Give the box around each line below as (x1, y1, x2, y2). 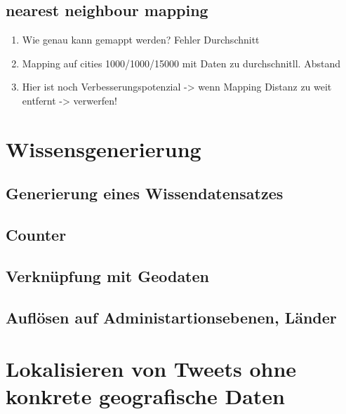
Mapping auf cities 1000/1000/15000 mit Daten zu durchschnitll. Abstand (22, 55, 340, 70)
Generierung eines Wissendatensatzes (6, 182, 284, 204)
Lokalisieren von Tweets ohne (6, 354, 297, 383)
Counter (6, 224, 67, 246)
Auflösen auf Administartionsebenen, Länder (6, 306, 337, 328)
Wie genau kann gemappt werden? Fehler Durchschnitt (22, 32, 260, 47)
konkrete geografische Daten (6, 382, 285, 410)
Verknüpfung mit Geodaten (6, 265, 209, 286)
